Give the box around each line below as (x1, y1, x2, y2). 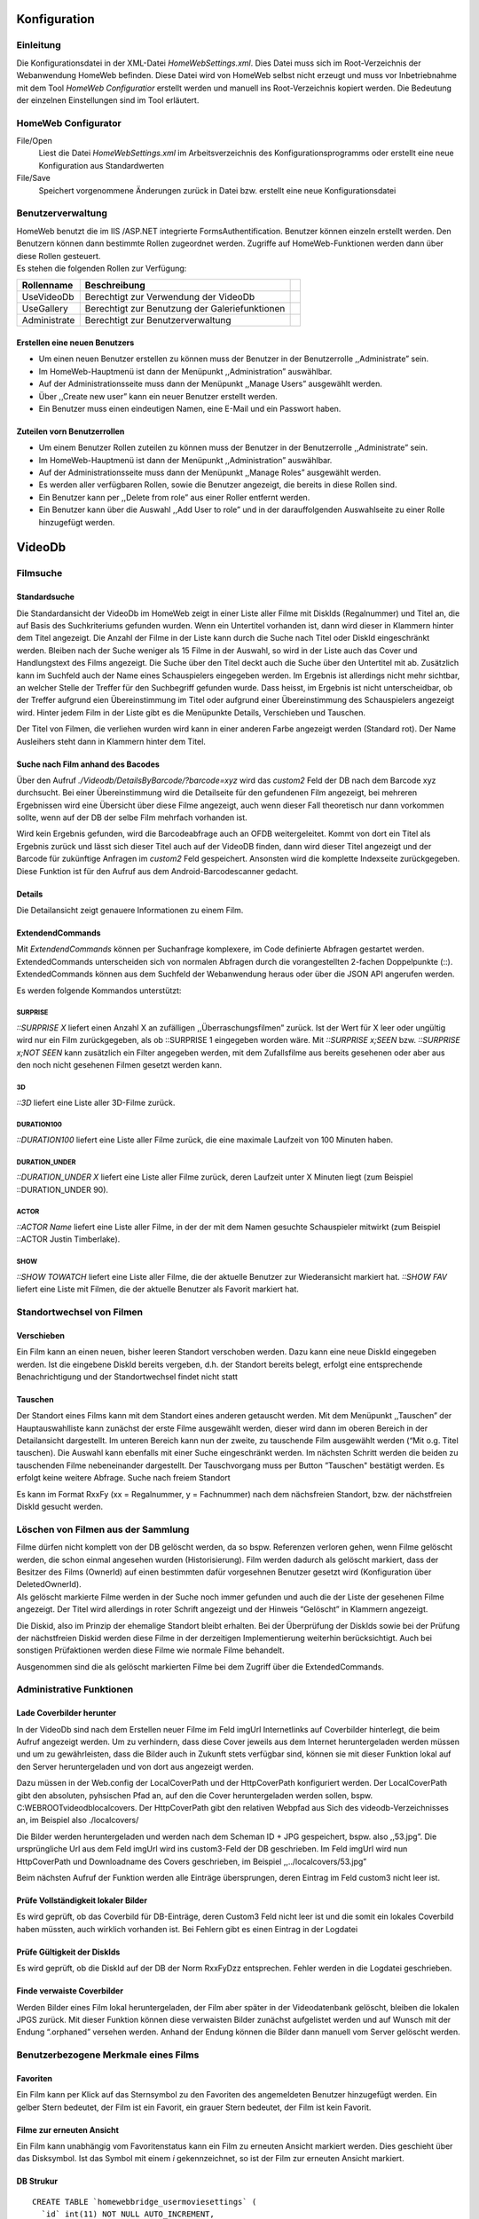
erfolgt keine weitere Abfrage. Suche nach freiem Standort (16, 1473, 231, 1483)
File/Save (16, 173, 51, 184)
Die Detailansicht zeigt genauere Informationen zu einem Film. (16, 905, 244, 916)
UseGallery (21, 303, 68, 315)
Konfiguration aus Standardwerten (38, 160, 164, 170)
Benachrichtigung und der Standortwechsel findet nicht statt (16, 1371, 239, 1382)
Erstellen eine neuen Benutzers (16, 337, 135, 348)
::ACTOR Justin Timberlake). (16, 1234, 121, 1244)
